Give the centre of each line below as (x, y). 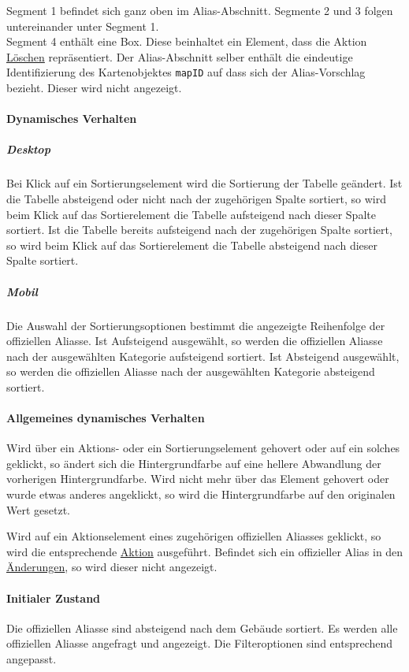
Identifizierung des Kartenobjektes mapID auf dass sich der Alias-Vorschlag (186, 72)
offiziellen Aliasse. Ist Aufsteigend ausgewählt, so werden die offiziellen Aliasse (195, 341)
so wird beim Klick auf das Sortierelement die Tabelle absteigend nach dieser (192, 245)
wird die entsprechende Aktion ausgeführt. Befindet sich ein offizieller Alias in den (205, 551)
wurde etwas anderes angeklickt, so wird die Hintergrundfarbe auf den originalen (201, 494)
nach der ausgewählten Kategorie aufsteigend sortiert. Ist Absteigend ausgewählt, (203, 356)
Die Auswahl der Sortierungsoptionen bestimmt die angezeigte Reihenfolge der (196, 325)
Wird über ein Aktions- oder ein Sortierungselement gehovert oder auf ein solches (203, 448)
